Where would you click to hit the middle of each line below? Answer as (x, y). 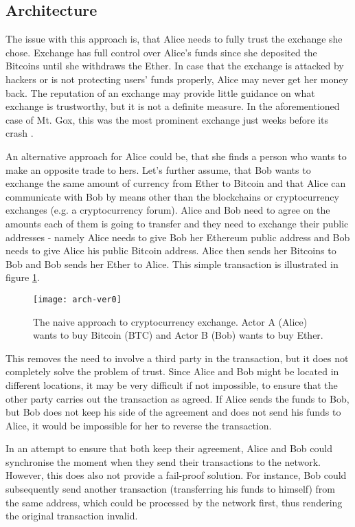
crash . (20, 133)
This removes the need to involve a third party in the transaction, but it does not (177, 358)
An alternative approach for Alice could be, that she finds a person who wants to (176, 156)
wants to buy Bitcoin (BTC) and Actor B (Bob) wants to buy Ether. (178, 335)
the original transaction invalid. (72, 516)
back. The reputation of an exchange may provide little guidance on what (160, 92)
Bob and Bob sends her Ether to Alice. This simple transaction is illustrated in (172, 263)
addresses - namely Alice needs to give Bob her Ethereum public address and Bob (178, 237)
